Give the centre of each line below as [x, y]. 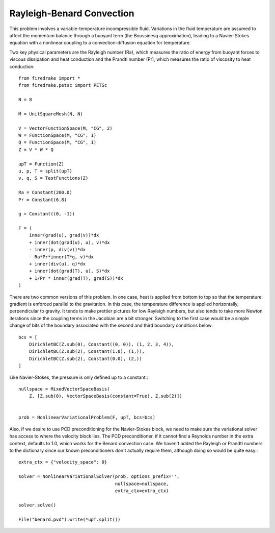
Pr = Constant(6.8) [43, 200]
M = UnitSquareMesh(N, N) [51, 114]
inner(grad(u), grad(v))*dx [64, 235]
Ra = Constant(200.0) [45, 192]
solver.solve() [37, 505]
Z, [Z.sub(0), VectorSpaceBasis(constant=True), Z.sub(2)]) [106, 396]
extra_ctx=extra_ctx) [142, 491]
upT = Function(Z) [42, 164]
